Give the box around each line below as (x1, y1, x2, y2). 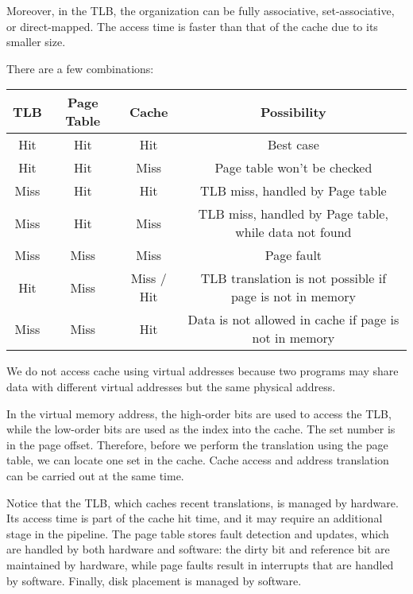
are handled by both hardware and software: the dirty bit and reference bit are (6, 541, 390, 557)
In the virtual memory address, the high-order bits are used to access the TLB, (6, 405, 392, 421)
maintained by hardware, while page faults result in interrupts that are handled (6, 556, 394, 573)
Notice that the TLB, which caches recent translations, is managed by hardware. (6, 494, 399, 511)
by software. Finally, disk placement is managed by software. (6, 572, 302, 588)
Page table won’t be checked (214, 158, 372, 177)
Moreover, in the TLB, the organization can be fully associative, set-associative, (6, 2, 395, 18)
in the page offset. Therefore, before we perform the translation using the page (6, 436, 388, 452)
